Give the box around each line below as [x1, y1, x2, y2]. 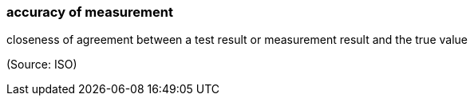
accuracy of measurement [6, 4, 173, 20]
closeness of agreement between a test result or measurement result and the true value [6, 33, 468, 47]
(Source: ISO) [6, 57, 77, 72]
